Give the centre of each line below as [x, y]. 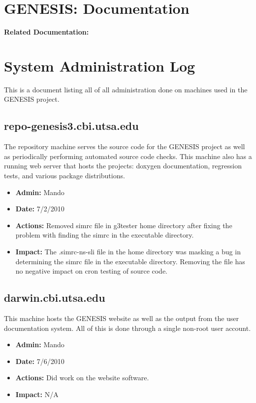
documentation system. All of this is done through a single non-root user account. [128, 328]
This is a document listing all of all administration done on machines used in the [126, 89]
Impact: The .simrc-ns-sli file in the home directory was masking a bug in [128, 251]
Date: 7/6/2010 [40, 361]
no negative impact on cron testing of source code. [92, 271]
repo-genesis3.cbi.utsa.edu [71, 126]
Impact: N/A [37, 394]
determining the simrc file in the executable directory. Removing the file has [130, 261]
